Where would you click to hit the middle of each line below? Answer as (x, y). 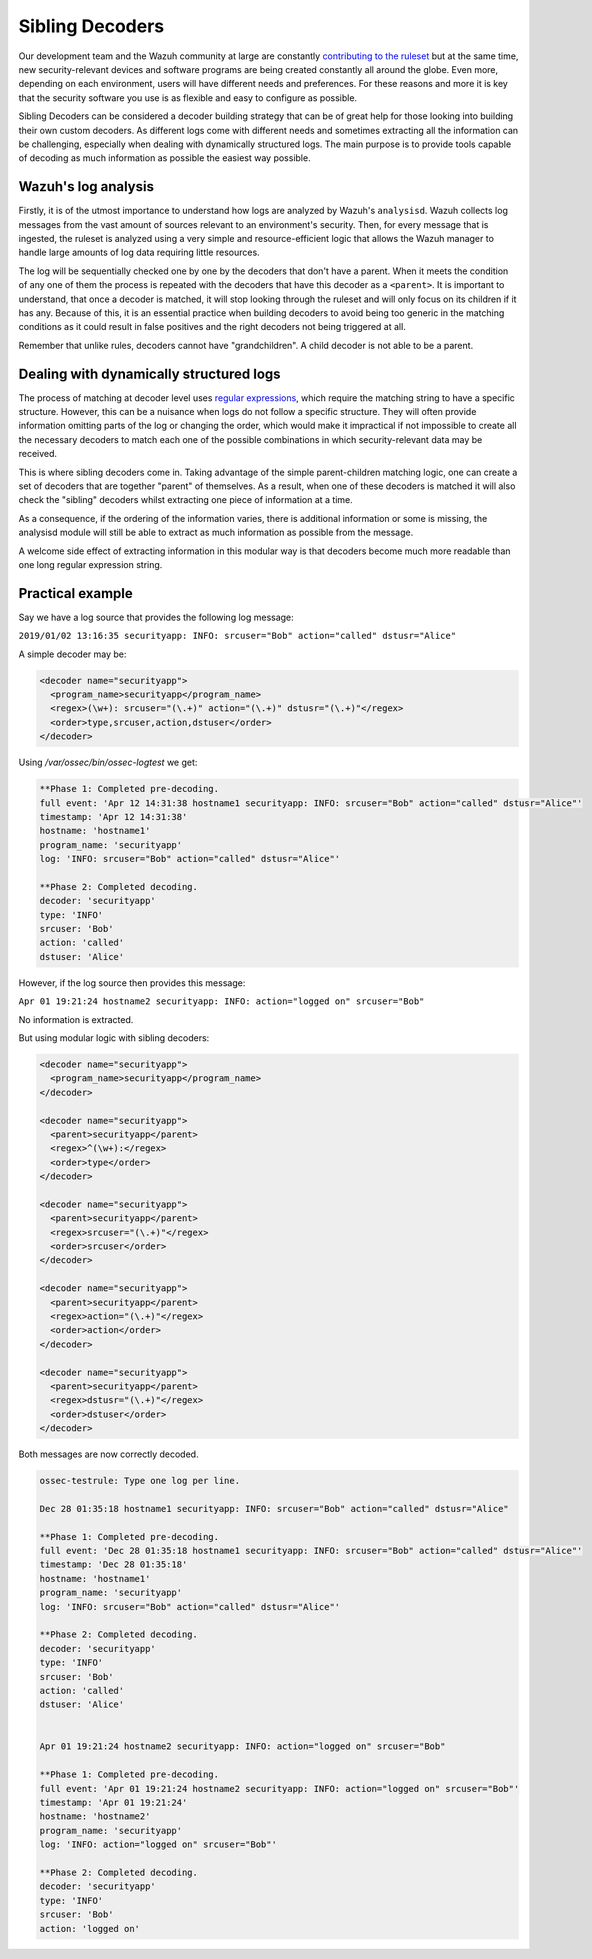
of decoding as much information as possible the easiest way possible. (164, 158)
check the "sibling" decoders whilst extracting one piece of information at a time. (186, 500)
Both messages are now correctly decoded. (108, 1454)
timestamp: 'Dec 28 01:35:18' (113, 1564)
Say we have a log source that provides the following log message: (156, 617)
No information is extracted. (76, 1019)
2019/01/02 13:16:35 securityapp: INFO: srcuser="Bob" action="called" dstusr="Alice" (237, 636)
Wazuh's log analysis (86, 186)
